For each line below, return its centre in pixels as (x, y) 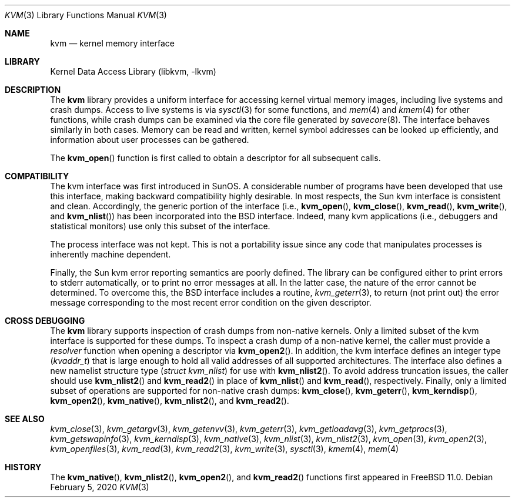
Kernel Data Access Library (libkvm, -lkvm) (133, 71)
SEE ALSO (25, 419)
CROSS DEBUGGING (45, 321)
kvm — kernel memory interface (112, 43)
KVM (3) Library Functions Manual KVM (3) (86, 15)
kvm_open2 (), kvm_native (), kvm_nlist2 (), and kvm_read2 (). (170, 401)
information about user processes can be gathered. (150, 140)
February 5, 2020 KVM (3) (100, 487)
